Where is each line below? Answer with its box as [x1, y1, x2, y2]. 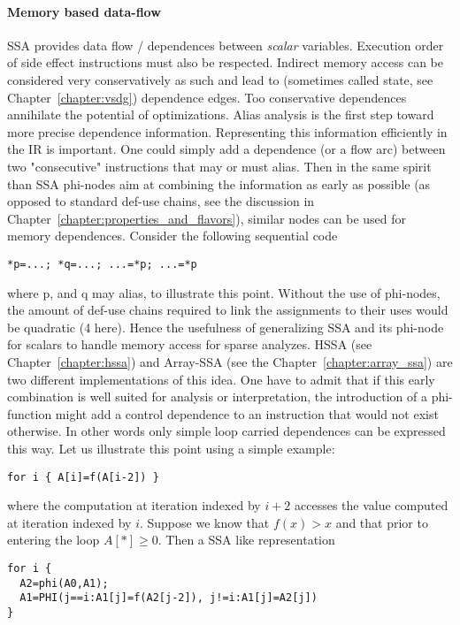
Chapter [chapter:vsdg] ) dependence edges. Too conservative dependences [7, 88, 407, 106]
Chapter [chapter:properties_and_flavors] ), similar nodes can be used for [7, 209, 407, 227]
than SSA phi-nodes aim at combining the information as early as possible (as [7, 174, 431, 193]
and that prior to [335, 513, 428, 531]
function [7, 404, 52, 423]
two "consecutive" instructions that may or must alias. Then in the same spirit [7, 156, 432, 175]
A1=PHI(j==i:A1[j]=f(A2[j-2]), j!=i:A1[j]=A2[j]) [19, 591, 318, 605]
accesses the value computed [295, 496, 448, 514]
